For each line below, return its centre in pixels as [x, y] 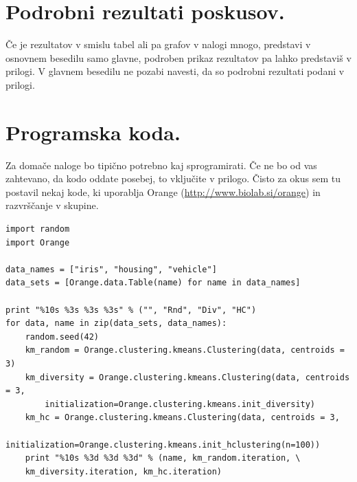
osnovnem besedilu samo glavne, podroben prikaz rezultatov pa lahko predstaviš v [178, 57]
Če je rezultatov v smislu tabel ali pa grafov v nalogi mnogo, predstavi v [158, 44]
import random [38, 229]
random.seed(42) [62, 337]
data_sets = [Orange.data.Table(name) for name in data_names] [153, 283]
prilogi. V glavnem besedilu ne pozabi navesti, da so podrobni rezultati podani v [175, 71]
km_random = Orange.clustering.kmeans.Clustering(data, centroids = [185, 350]
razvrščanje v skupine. [52, 205]
